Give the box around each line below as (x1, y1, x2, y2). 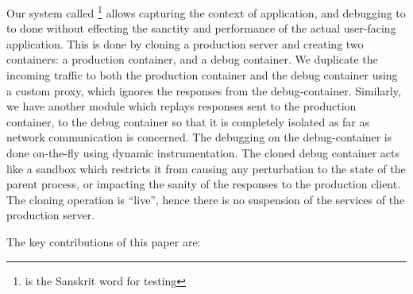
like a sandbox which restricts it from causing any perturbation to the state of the (6, 160, 406, 176)
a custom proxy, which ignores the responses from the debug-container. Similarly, (6, 82, 401, 99)
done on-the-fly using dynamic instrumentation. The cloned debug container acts (6, 145, 399, 161)
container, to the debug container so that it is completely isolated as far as (6, 113, 370, 130)
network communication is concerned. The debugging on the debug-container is (6, 129, 392, 145)
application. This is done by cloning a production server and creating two (6, 35, 364, 52)
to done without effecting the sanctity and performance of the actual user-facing (6, 20, 396, 37)
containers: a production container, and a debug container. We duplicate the (6, 51, 378, 68)
